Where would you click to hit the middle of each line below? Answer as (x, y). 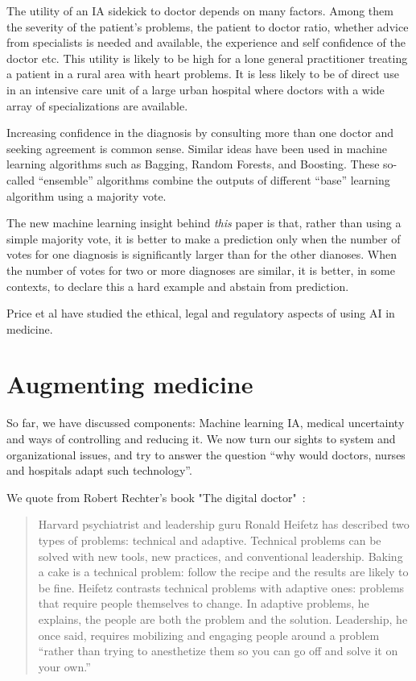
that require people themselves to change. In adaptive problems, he (204, 603)
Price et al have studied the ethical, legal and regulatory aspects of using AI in (201, 313)
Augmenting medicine (130, 384)
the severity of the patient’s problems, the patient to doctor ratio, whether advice (208, 26)
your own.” (64, 666)
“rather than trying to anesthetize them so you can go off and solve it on (218, 651)
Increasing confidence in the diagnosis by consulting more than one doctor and (200, 133)
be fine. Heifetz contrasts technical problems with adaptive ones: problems (221, 587)
